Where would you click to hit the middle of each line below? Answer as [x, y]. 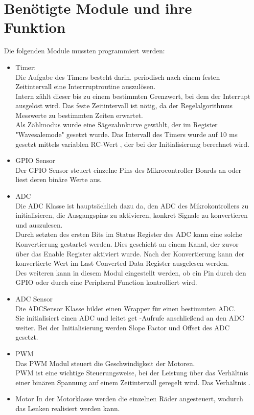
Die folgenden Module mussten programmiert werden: [84, 51]
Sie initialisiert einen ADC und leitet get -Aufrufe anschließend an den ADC [130, 318]
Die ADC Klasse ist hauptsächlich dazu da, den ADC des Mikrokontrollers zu [132, 205]
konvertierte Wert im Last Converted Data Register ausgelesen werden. [122, 263]
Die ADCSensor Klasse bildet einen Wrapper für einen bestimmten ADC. [126, 308]
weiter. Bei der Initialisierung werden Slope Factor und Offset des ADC [123, 327]
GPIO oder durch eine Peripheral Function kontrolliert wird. [106, 282]
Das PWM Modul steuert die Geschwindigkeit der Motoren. [105, 363]
